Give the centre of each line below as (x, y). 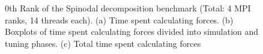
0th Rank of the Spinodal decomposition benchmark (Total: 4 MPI (128, 8)
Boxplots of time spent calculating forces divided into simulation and (132, 31)
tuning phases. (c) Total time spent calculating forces (103, 43)
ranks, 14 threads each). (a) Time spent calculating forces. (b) (119, 19)
